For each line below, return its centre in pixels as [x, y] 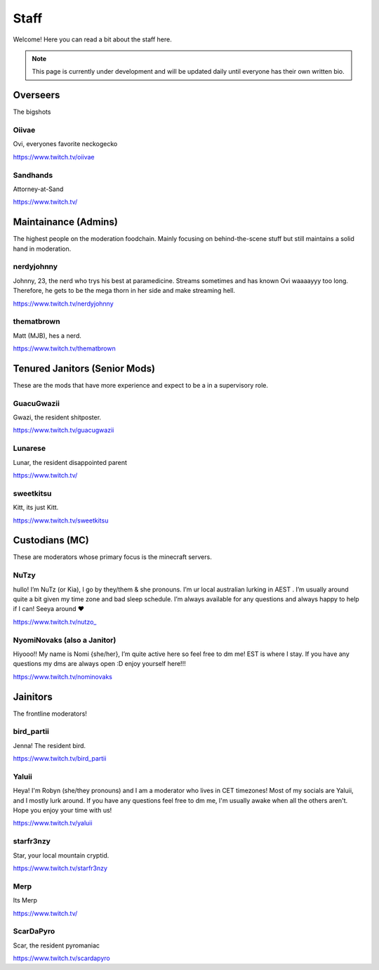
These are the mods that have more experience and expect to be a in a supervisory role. [140, 385]
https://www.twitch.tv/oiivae [54, 157]
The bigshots [32, 112]
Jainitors [33, 696]
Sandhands [33, 175]
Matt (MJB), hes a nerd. [47, 335]
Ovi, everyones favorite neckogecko [65, 144]
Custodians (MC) [51, 540]
